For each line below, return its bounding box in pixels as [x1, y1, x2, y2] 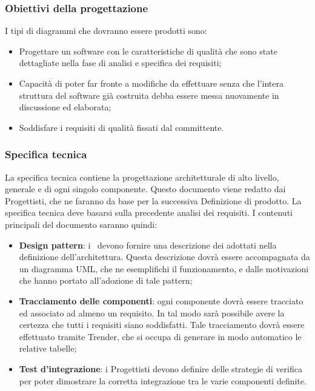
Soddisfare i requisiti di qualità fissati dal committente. [19, 121, 224, 133]
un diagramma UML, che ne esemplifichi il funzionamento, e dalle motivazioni [19, 262, 309, 275]
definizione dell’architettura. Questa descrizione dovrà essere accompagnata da [19, 250, 310, 263]
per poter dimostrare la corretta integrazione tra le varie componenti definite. [19, 374, 307, 387]
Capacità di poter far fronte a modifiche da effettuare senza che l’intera [19, 77, 283, 89]
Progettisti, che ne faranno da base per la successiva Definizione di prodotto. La [5, 194, 302, 207]
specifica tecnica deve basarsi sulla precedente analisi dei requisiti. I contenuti [5, 206, 293, 219]
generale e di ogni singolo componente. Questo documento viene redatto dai [5, 182, 286, 195]
